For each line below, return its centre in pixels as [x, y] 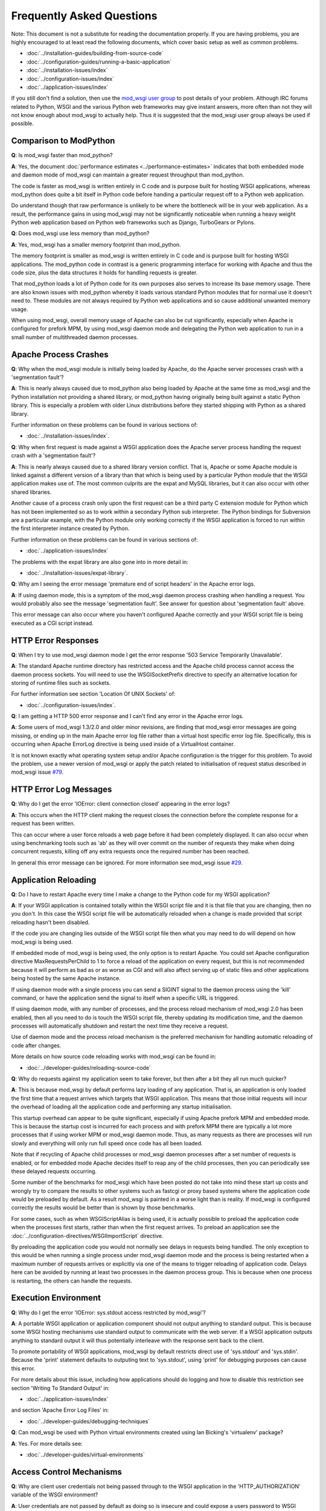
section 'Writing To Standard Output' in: [60, 1388]
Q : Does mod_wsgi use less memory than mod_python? [80, 233]
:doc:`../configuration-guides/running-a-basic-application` [99, 62]
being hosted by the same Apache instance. [66, 979]
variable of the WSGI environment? [55, 1495]
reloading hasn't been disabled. [50, 922]
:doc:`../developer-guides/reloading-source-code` [88, 1067]
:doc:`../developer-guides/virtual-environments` [85, 1454]
